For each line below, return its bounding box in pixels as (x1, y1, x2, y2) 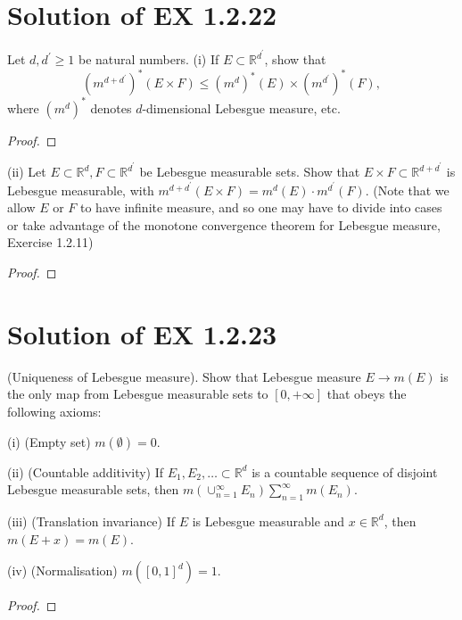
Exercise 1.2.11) (7, 233, 94, 252)
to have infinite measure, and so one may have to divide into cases (80, 198, 442, 217)
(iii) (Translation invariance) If (7, 511, 176, 530)
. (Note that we (365, 180, 450, 199)
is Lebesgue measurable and (192, 511, 345, 530)
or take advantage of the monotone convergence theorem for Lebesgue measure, (7, 215, 441, 234)
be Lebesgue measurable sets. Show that (139, 162, 360, 181)
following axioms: (7, 401, 102, 420)
